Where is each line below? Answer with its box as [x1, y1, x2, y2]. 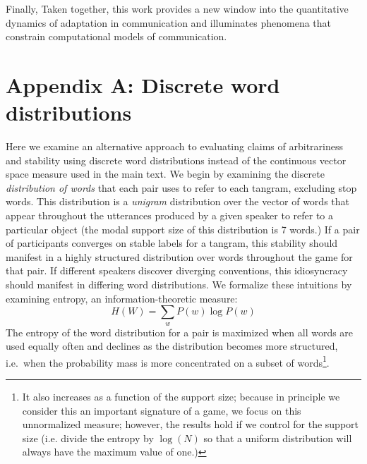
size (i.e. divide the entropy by [22, 430, 154, 445]
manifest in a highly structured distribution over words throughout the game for [6, 249, 353, 264]
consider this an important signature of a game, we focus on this [22, 403, 301, 417]
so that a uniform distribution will [203, 430, 352, 445]
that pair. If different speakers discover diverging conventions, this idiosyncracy [6, 263, 348, 278]
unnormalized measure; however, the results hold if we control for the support [22, 417, 359, 432]
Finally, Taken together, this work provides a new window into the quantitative [6, 1, 349, 16]
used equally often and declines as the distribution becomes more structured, [6, 338, 338, 353]
